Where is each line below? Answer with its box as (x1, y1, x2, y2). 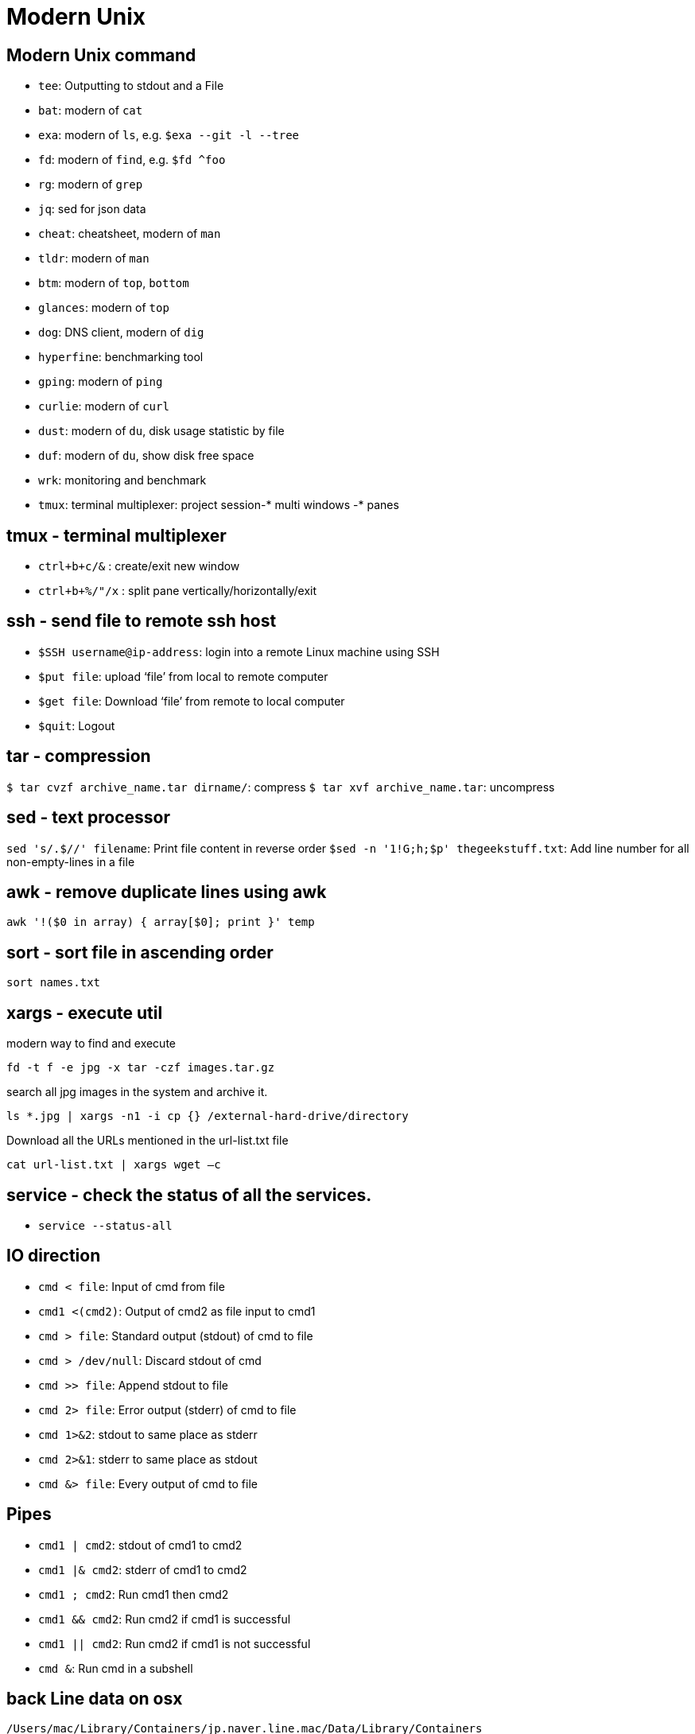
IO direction (6, 1246, 101, 1266)
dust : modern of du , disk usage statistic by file (38, 424, 285, 438)
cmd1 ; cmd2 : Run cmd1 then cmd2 (38, 1587, 229, 1601)
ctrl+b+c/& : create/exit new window (38, 559, 240, 573)
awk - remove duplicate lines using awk (6, 881, 327, 902)
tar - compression (6, 746, 151, 767)
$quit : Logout (38, 718, 115, 733)
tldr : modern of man (38, 251, 149, 266)
